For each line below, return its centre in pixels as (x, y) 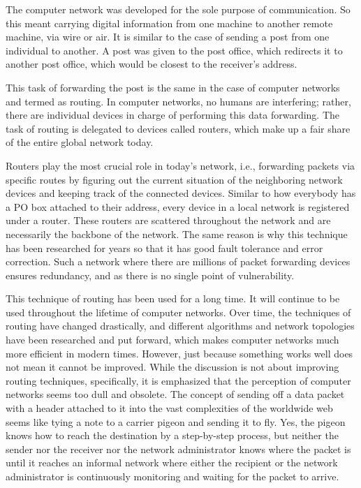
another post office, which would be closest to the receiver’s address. (152, 64)
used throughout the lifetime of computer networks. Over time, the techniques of (178, 312)
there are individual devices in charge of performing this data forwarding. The (173, 115)
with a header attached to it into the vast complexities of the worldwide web (169, 408)
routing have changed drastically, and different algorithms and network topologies (180, 326)
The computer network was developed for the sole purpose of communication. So (178, 9)
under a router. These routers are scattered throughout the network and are (168, 220)
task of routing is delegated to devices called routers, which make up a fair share (178, 128)
